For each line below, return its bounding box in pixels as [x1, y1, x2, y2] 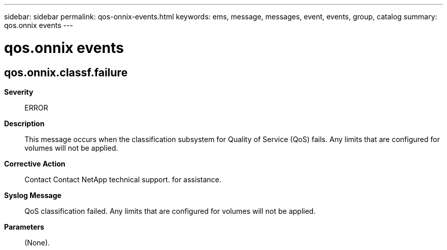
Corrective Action [4, 159, 65, 168]
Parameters [4, 222, 44, 231]
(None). [24, 238, 50, 247]
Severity [4, 87, 34, 96]
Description [4, 119, 45, 128]
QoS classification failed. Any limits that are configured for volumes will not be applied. [24, 206, 316, 215]
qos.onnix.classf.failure [4, 66, 128, 79]
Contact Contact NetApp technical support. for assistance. [24, 175, 221, 184]
